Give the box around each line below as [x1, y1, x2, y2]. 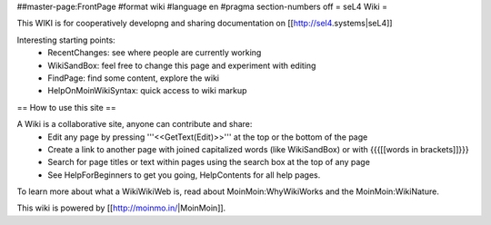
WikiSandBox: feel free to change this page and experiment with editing [47, 60, 316, 71]
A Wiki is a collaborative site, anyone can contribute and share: [16, 119, 253, 130]
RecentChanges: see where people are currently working [47, 47, 262, 58]
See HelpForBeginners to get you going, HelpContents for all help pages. [47, 169, 321, 181]
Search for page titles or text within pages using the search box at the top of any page [47, 157, 370, 168]
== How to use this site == [16, 102, 117, 112]
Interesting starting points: [16, 34, 115, 45]
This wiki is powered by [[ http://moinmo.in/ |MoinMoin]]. [16, 202, 226, 213]
